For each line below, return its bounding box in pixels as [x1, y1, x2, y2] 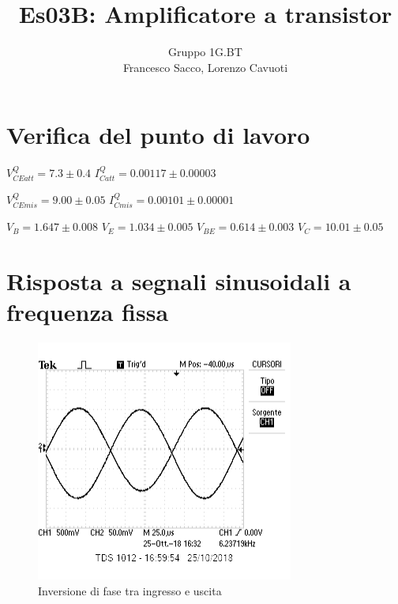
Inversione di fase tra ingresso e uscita [38, 582, 222, 598]
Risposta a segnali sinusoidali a [6, 265, 351, 297]
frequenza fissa [6, 296, 169, 328]
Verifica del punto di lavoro [6, 119, 310, 151]
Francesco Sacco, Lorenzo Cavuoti [122, 59, 288, 75]
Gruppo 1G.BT [168, 43, 242, 60]
